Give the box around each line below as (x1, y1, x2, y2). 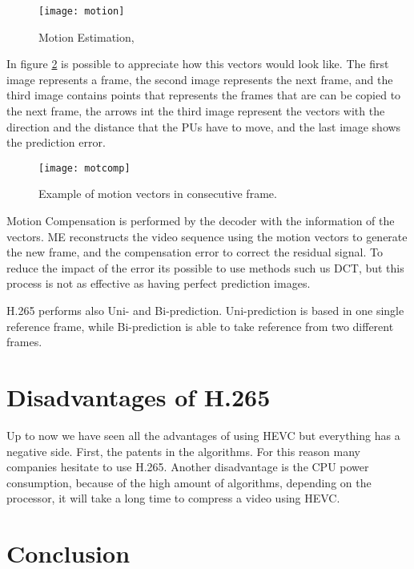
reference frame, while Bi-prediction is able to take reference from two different (6, 317, 394, 334)
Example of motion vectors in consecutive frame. (38, 185, 277, 202)
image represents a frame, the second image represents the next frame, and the (6, 71, 393, 87)
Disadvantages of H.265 (6, 381, 271, 413)
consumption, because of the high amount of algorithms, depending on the (6, 474, 372, 490)
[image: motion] (38, 6, 125, 17)
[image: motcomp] (38, 162, 131, 174)
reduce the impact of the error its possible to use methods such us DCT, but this (6, 259, 404, 276)
